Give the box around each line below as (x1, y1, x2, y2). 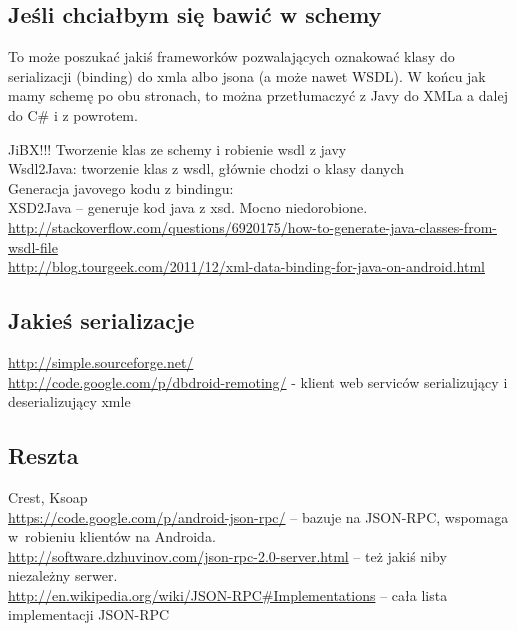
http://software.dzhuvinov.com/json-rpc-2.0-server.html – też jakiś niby (8, 545, 447, 566)
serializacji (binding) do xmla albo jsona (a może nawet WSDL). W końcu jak (8, 65, 486, 86)
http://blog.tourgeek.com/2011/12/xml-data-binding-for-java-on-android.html (8, 256, 485, 277)
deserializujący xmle (8, 391, 131, 412)
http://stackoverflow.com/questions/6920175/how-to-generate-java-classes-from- (8, 216, 497, 237)
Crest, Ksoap (8, 486, 88, 507)
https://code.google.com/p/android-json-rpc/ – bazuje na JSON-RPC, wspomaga (8, 506, 509, 527)
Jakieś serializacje (8, 305, 195, 336)
